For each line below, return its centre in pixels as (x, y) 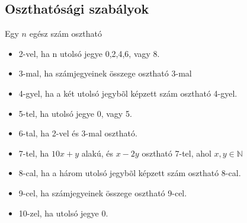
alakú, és (97, 153)
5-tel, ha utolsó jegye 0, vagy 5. (75, 113)
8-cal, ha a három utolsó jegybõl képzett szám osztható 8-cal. (130, 173)
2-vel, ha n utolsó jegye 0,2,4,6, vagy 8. (89, 53)
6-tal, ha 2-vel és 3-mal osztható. (78, 133)
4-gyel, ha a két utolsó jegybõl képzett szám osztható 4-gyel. (128, 93)
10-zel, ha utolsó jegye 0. (63, 213)
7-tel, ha (34, 153)
